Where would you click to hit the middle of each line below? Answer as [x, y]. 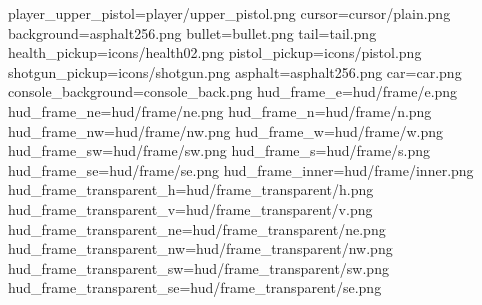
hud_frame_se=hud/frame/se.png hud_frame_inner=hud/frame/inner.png [241, 169]
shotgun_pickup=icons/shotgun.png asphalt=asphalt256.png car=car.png [235, 71]
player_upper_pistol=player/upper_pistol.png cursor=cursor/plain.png [229, 13]
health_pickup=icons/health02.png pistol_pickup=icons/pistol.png [215, 52]
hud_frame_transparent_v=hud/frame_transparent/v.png [190, 208]
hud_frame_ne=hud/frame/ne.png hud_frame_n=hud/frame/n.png [220, 110]
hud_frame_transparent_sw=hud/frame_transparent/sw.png [198, 267]
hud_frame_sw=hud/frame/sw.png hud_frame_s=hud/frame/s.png [219, 150]
